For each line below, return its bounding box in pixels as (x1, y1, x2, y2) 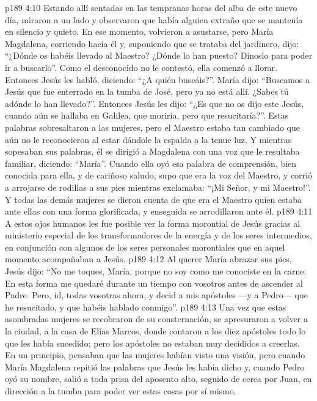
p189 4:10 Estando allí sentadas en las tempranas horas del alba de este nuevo (5, 1, 297, 13)
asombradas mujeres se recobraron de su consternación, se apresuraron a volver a (5, 312, 308, 325)
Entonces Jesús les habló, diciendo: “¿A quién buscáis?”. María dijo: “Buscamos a (5, 73, 310, 86)
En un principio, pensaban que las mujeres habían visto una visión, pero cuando (5, 348, 305, 361)
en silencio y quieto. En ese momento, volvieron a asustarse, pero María (5, 25, 274, 38)
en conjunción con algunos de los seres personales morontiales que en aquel (5, 240, 285, 253)
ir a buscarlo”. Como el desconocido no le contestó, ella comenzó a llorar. (5, 61, 277, 73)
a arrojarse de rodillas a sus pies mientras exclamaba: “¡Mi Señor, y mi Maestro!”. (5, 180, 311, 193)
